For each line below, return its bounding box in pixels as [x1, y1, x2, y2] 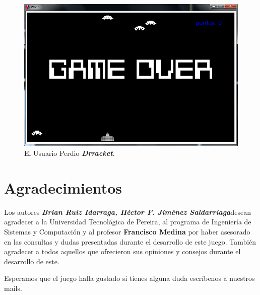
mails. [4, 282, 22, 293]
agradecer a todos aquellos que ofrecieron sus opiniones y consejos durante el [4, 246, 241, 257]
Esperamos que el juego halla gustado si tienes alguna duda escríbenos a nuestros [4, 273, 255, 283]
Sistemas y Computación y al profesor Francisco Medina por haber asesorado [4, 226, 250, 237]
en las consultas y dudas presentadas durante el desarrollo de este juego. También [4, 236, 256, 247]
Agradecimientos [4, 177, 122, 198]
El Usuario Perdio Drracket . [24, 148, 115, 158]
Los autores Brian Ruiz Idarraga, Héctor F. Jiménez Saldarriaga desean [4, 206, 251, 217]
